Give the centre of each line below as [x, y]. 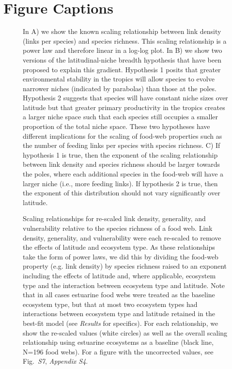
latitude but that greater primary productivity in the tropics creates [124, 107]
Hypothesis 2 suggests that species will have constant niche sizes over [125, 98]
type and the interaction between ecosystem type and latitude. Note [124, 285]
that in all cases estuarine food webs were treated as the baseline [119, 295]
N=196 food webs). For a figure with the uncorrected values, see [118, 351]
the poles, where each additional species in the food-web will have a [123, 174]
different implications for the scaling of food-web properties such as [123, 136]
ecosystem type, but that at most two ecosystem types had [110, 304]
